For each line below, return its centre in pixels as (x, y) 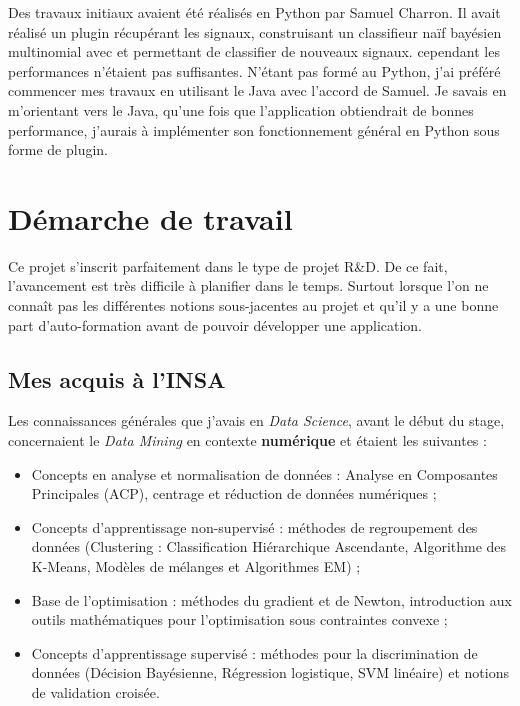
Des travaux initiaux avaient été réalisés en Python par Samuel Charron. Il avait (254, 12)
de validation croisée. (95, 691)
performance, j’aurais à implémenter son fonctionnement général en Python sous (254, 129)
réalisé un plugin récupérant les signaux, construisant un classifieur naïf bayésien (255, 31)
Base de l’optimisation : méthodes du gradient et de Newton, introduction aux (271, 599)
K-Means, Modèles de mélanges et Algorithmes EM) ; (196, 566)
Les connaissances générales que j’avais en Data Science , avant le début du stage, (256, 420)
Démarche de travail (150, 217)
